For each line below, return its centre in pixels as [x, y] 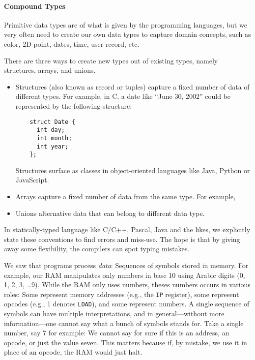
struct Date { [53, 122]
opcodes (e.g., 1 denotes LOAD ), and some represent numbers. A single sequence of [127, 304]
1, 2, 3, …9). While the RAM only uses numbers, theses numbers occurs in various [127, 285]
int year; [53, 146]
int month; [54, 138]
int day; [51, 130]
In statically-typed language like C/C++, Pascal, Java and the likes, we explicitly [127, 229]
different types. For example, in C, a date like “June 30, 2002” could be [123, 96]
